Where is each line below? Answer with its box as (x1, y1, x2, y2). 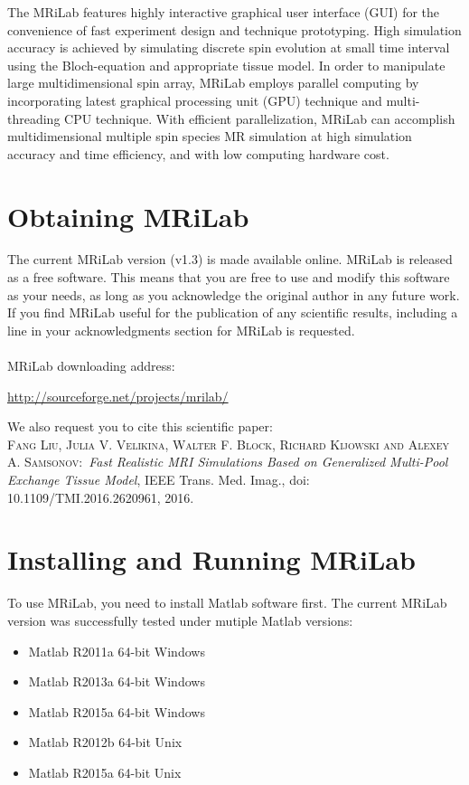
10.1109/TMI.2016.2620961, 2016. (7, 487, 194, 506)
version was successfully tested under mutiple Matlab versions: (7, 610, 353, 629)
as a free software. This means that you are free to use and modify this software (7, 268, 450, 287)
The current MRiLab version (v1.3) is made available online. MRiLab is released (7, 250, 453, 269)
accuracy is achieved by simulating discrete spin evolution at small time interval (7, 38, 450, 57)
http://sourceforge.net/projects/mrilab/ (7, 386, 229, 405)
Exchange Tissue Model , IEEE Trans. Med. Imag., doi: (7, 470, 310, 488)
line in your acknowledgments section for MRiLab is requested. (7, 320, 355, 339)
